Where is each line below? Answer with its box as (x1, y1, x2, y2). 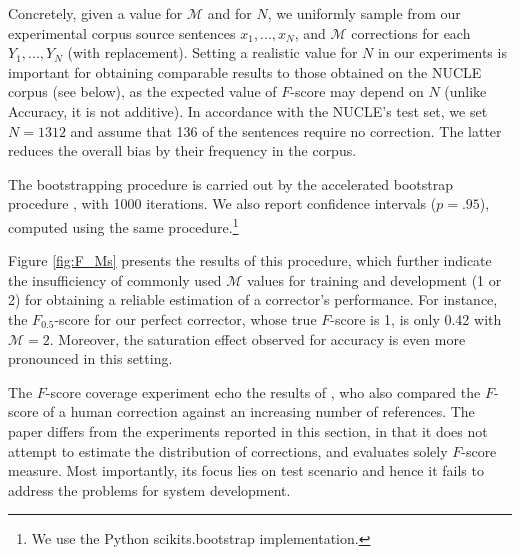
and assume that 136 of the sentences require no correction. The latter (70, 120, 502, 141)
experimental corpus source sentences (8, 22, 236, 43)
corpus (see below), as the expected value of (8, 81, 277, 102)
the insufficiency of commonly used (8, 269, 222, 290)
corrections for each (351, 22, 471, 43)
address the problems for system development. (8, 479, 291, 500)
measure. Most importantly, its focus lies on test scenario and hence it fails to (8, 460, 484, 481)
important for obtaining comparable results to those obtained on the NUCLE (8, 61, 482, 82)
